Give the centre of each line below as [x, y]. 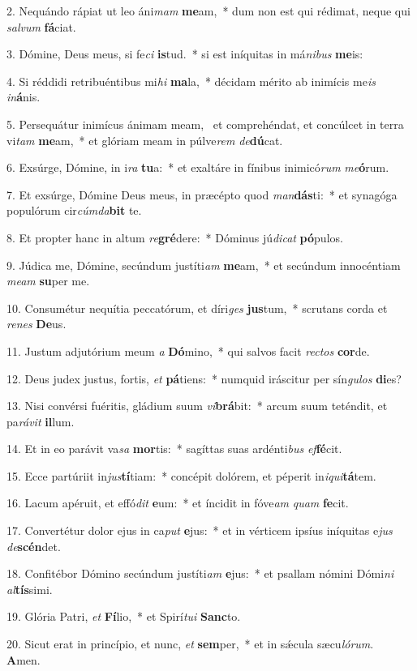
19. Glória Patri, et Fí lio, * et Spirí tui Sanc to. [124, 616]
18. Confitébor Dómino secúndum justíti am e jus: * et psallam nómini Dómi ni [200, 573]
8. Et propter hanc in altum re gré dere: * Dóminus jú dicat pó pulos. [175, 237]
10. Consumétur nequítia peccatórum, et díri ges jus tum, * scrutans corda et [197, 308]
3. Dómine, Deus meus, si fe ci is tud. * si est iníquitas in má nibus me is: [185, 54]
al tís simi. [30, 589]
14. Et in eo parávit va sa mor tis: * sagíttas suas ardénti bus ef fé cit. [174, 449]
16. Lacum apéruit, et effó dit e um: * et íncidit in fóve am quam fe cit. [178, 503]
